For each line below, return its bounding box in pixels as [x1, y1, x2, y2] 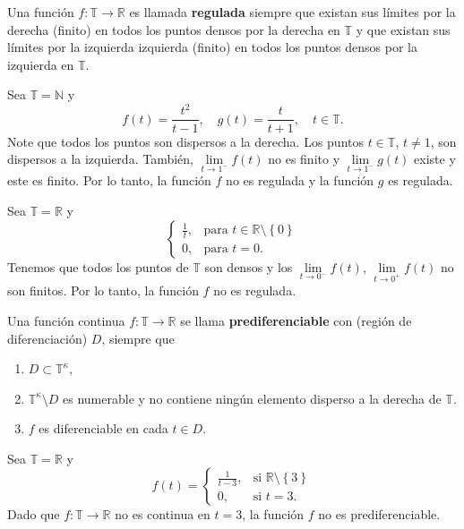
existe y [414, 149, 456, 168]
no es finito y [268, 149, 340, 168]
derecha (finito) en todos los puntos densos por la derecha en [7, 20, 340, 38]
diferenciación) [7, 328, 88, 347]
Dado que [7, 505, 60, 524]
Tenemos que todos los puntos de [7, 257, 189, 276]
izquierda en [7, 55, 74, 73]
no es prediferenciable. [318, 505, 441, 524]
